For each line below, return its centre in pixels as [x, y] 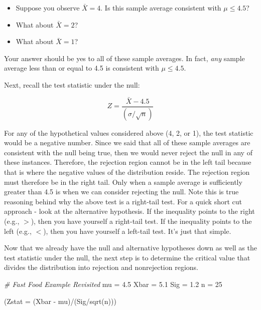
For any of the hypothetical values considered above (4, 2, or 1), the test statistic [129, 132]
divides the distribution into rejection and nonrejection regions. [101, 267]
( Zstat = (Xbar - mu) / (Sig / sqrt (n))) [60, 301]
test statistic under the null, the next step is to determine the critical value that [127, 257]
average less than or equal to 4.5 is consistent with [82, 68]
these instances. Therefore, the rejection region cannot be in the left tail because [128, 162]
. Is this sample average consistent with [161, 8]
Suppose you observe [48, 8]
